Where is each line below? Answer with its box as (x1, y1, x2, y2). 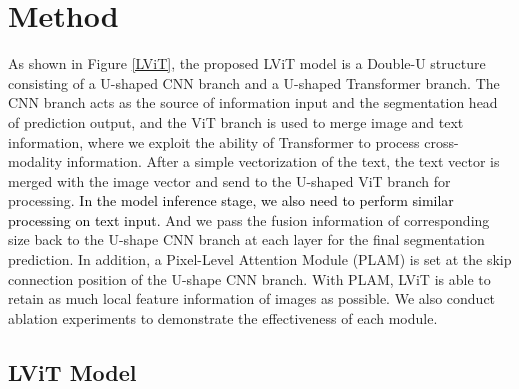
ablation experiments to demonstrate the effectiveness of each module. (8, 307, 438, 328)
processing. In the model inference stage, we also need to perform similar (8, 190, 454, 211)
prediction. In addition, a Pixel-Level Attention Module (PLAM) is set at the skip (8, 249, 512, 270)
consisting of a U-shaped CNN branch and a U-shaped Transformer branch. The (8, 72, 500, 93)
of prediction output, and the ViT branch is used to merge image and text (8, 111, 464, 132)
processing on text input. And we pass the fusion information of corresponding (8, 209, 490, 230)
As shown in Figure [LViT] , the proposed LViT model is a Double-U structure (8, 53, 486, 74)
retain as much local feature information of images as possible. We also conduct (8, 288, 496, 309)
